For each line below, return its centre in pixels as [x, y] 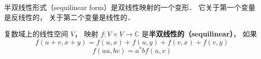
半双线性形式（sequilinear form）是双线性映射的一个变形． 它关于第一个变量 [130, 7]
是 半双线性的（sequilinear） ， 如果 [199, 34]
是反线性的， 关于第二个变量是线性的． [69, 17]
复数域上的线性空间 [36, 34]
